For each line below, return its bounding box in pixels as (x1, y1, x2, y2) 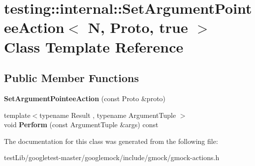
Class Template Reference (4, 36, 184, 56)
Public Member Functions (4, 70, 139, 85)
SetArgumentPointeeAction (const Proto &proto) (4, 93, 166, 103)
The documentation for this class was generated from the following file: (4, 136, 218, 146)
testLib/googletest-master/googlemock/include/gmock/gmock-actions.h (4, 152, 220, 163)
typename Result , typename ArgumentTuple (39, 110, 176, 120)
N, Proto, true (88, 17, 188, 37)
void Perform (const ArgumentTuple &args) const (4, 119, 159, 130)
